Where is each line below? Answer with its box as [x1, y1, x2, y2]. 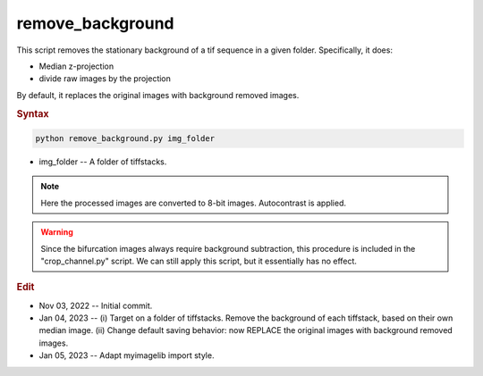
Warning [40, 227, 73, 238]
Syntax [16, 107, 49, 120]
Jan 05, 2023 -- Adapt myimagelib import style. [38, 350, 215, 361]
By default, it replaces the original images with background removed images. [16, 89, 300, 100]
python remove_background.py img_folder [35, 133, 215, 143]
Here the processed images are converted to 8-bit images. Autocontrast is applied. [40, 197, 346, 208]
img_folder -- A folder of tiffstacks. [38, 156, 167, 167]
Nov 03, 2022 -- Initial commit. [38, 300, 153, 311]
